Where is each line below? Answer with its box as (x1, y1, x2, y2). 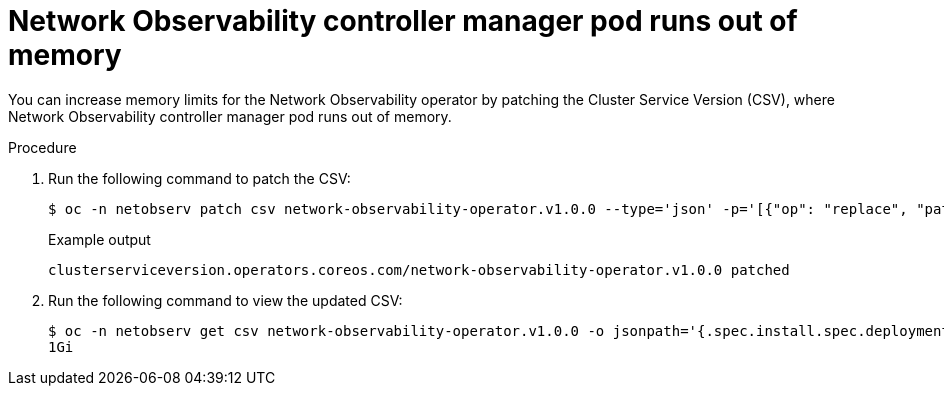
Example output (48, 230, 151, 248)
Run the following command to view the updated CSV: (48, 291, 403, 309)
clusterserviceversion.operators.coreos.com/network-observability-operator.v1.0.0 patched (48, 261, 790, 278)
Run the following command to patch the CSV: (48, 169, 351, 187)
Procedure (8, 138, 77, 156)
